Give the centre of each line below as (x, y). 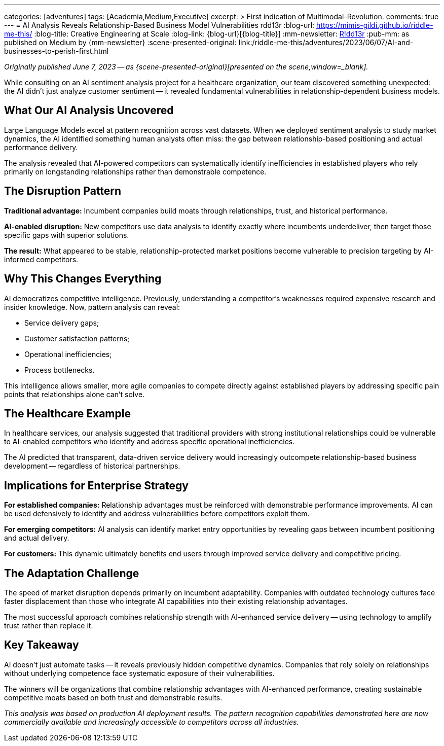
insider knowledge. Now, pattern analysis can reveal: (92, 307)
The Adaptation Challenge (72, 573)
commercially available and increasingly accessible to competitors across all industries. (152, 722)
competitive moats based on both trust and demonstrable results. (113, 697)
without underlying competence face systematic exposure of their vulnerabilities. (139, 673)
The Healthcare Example (67, 413)
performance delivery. (41, 147)
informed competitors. (41, 259)
